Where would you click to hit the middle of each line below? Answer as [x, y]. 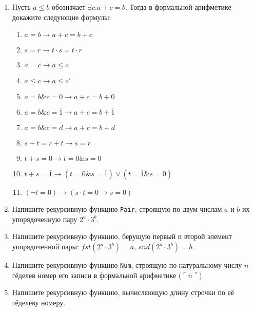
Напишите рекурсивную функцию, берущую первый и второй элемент [122, 236]
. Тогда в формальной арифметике [178, 7]
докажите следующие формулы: [62, 17]
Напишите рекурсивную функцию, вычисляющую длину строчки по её [123, 292]
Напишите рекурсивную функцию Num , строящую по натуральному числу [127, 265]
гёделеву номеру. [39, 302]
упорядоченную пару [45, 219]
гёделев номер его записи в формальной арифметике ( [97, 275]
